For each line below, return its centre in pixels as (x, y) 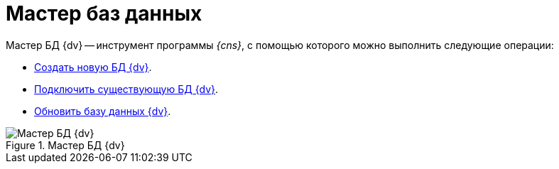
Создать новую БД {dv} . (93, 67)
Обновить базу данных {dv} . (103, 111)
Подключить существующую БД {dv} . (126, 89)
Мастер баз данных (104, 13)
